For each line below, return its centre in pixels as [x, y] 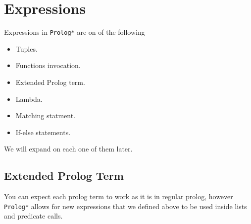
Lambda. [29, 99]
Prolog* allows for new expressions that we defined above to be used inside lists [125, 206]
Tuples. [26, 48]
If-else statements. [43, 132]
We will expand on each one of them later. [68, 149]
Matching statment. [46, 115]
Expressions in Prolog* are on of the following [75, 32]
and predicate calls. [33, 216]
